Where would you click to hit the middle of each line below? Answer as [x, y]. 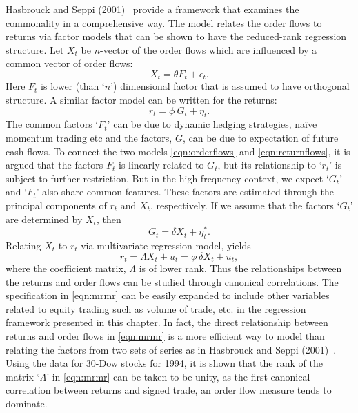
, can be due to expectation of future [260, 137]
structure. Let [35, 49]
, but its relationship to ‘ [270, 165]
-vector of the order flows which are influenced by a [209, 49]
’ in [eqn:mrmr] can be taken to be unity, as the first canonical [178, 376]
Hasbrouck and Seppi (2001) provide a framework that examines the [152, 9]
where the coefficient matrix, [66, 268]
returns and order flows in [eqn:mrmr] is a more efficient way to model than [165, 336]
